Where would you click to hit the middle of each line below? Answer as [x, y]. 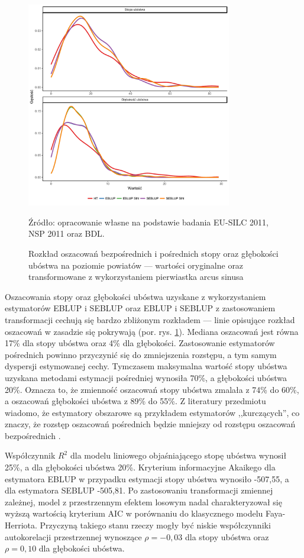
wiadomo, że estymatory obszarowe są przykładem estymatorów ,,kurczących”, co [152, 412]
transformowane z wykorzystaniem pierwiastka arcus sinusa [136, 277]
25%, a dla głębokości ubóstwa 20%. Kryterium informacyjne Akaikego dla [140, 467]
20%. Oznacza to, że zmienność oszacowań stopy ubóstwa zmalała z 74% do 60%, [152, 389]
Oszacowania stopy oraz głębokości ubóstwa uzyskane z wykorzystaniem [135, 296]
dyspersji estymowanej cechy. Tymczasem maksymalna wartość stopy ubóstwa [146, 366]
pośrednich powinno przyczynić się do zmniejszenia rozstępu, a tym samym [141, 354]
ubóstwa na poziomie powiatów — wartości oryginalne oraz [136, 265]
